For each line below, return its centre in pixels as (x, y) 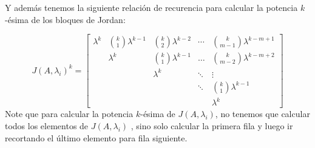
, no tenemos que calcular (262, 114)
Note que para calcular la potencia (69, 114)
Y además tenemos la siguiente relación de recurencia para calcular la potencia (151, 7)
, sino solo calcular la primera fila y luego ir (212, 125)
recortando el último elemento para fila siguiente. (96, 137)
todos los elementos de (47, 125)
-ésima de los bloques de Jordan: (65, 19)
